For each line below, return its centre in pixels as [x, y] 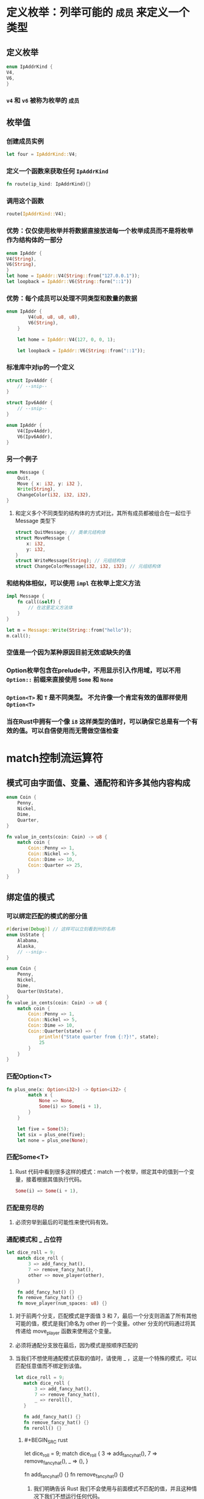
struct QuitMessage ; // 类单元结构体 [60, 533]
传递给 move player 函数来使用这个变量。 [65, 1332]
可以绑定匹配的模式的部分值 [47, 916]
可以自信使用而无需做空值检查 [75, 731]
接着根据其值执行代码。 [55, 1179]
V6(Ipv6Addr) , [35, 437]
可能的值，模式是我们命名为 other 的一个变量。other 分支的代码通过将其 [105, 1323]
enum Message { [26, 472]
